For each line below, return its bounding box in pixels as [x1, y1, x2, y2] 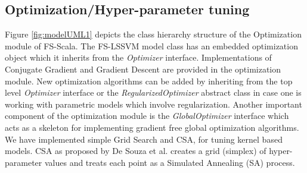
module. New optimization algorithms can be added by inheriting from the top [5, 74, 293, 87]
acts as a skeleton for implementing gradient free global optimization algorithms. [5, 121, 299, 133]
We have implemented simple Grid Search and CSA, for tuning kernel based [5, 133, 283, 145]
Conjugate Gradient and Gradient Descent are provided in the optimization [5, 62, 281, 75]
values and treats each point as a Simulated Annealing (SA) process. [44, 156, 295, 168]
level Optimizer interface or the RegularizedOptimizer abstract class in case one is [5, 86, 302, 99]
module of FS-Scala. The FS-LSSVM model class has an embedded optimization [5, 39, 298, 52]
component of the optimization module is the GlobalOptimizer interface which [5, 109, 289, 122]
